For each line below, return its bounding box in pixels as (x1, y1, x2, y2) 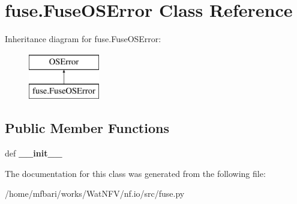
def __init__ (5, 147, 62, 159)
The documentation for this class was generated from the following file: (5, 167, 266, 179)
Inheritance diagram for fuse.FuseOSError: (5, 32, 161, 45)
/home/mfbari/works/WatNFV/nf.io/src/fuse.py (5, 187, 185, 200)
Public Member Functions (5, 119, 169, 137)
